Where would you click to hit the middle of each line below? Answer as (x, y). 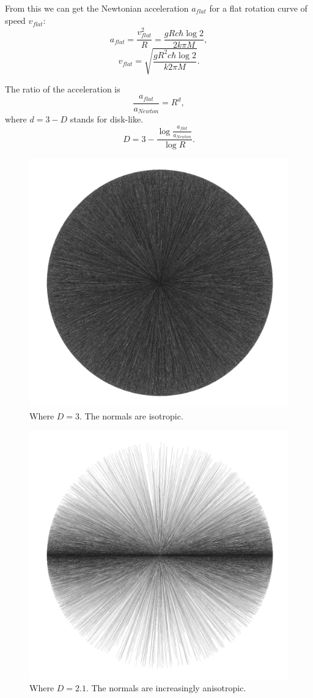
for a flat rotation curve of (258, 8)
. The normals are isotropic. (131, 415)
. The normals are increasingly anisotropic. (166, 688)
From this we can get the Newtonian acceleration (97, 8)
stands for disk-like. (107, 119)
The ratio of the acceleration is (63, 88)
